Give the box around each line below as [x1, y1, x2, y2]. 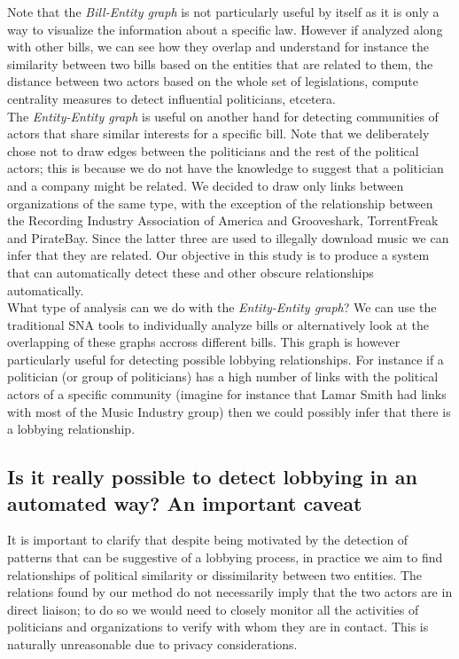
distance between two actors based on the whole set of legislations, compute [7, 72, 418, 90]
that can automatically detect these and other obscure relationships [7, 263, 374, 281]
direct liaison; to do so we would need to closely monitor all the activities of [7, 600, 419, 618]
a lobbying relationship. [7, 420, 136, 438]
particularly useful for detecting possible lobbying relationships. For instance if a [7, 349, 444, 368]
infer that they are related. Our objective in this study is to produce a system [7, 246, 430, 264]
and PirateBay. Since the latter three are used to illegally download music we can [7, 228, 449, 247]
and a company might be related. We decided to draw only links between [7, 176, 404, 194]
